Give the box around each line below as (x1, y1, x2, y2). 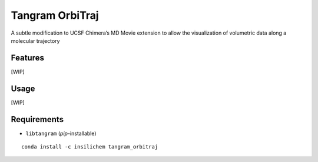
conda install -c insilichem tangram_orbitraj (21, 144, 158, 150)
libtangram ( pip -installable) (25, 130, 97, 137)
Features (11, 53, 44, 63)
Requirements (11, 114, 64, 124)
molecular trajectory (11, 37, 60, 44)
